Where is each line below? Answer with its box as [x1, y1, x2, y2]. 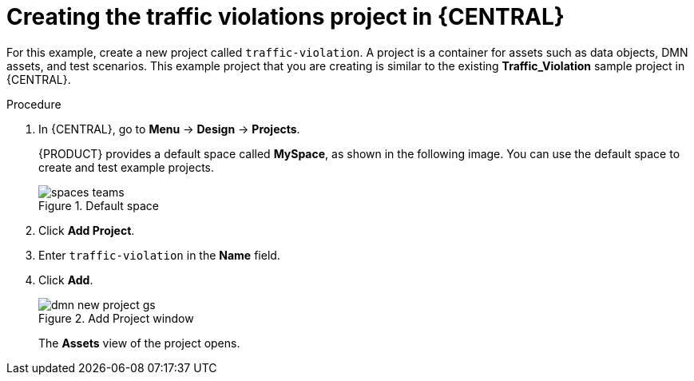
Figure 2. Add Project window [38, 311, 194, 325]
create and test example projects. [38, 160, 214, 174]
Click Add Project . [38, 223, 135, 237]
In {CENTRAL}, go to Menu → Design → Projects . [38, 121, 300, 136]
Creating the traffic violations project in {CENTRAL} [6, 3, 565, 30]
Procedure [6, 97, 61, 111]
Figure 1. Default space [38, 198, 159, 212]
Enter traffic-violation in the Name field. [38, 248, 280, 262]
